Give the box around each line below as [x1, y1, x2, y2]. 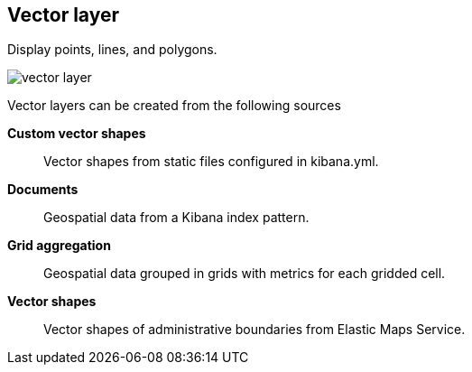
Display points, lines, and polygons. [7, 42, 217, 58]
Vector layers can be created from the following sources [7, 98, 341, 114]
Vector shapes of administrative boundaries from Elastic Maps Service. [43, 321, 466, 338]
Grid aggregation [7, 237, 111, 254]
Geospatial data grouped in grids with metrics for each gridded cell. [43, 265, 446, 282]
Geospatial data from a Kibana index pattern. [43, 209, 310, 226]
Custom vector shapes [7, 126, 146, 142]
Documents [7, 181, 79, 198]
